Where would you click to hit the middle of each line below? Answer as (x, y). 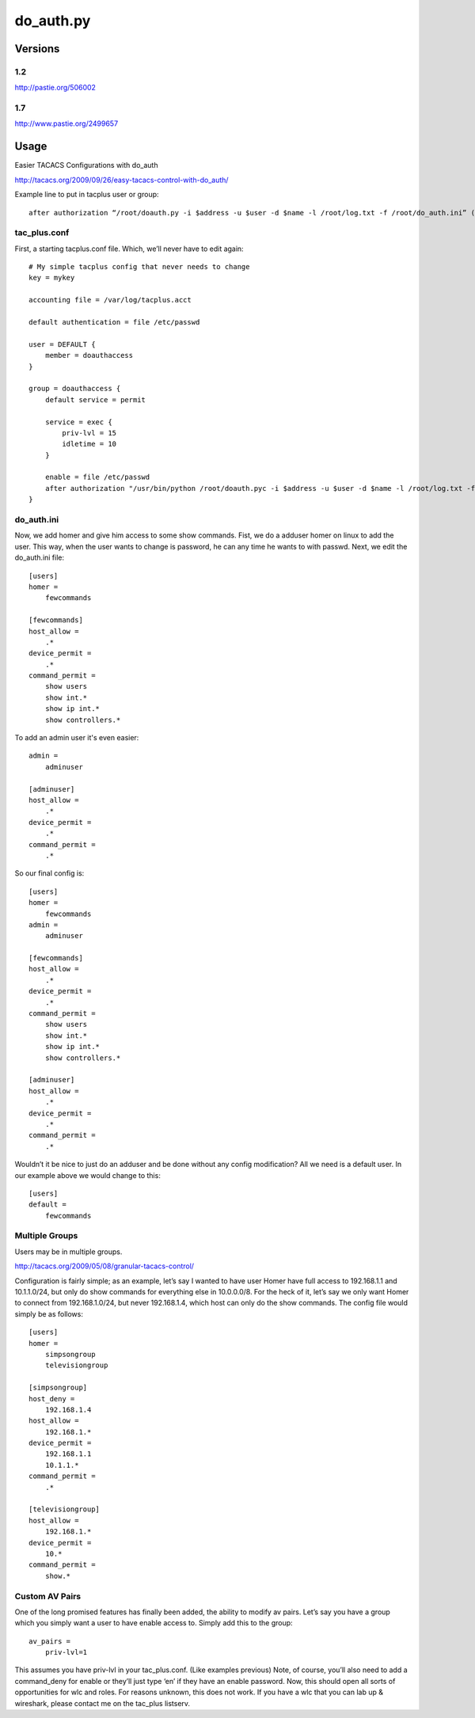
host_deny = (52, 1399)
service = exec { (78, 422)
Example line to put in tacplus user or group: (87, 195)
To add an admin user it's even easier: (77, 738)
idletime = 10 (89, 444)
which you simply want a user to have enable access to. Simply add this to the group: (154, 1623)
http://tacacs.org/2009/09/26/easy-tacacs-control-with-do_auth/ (122, 180)
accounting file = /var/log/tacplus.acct (110, 300)
